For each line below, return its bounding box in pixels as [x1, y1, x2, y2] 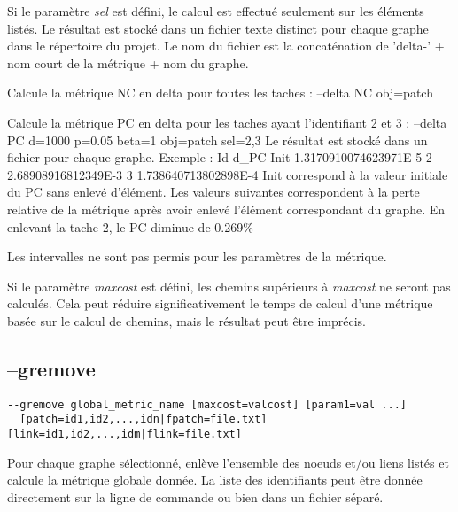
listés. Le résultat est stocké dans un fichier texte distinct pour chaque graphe [7, 19, 429, 37]
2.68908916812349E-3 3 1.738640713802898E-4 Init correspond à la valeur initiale [7, 165, 448, 183]
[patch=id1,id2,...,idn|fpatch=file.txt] [19, 413, 268, 426]
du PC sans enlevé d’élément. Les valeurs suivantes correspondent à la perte [7, 182, 420, 201]
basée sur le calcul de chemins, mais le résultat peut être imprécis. [7, 311, 366, 330]
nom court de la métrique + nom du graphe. [7, 53, 249, 72]
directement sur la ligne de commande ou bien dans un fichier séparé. [7, 487, 384, 506]
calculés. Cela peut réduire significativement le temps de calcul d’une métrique [7, 294, 433, 313]
